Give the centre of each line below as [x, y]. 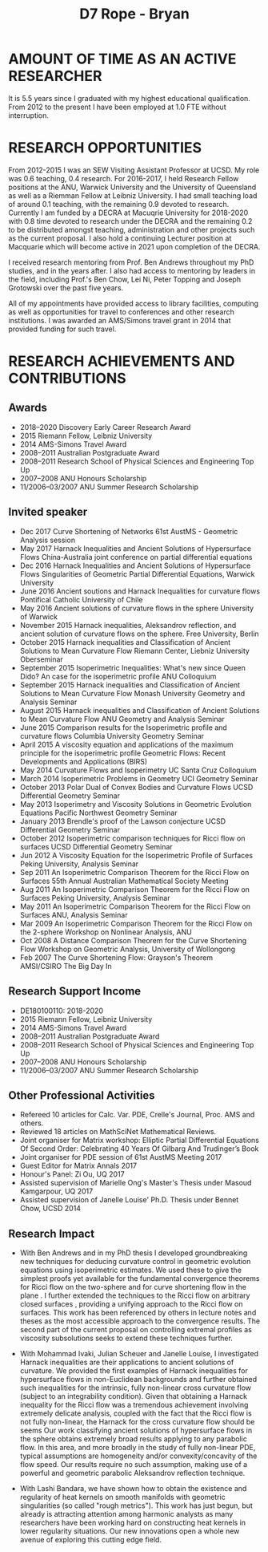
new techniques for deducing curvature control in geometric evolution [135, 1262]
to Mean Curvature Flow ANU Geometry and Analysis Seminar [122, 719]
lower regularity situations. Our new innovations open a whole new [130, 1531]
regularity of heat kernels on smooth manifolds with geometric [122, 1497]
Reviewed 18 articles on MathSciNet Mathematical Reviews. [118, 1132]
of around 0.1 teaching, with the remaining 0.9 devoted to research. [119, 204]
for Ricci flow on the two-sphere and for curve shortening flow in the [133, 1287]
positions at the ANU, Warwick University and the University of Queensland [132, 187]
